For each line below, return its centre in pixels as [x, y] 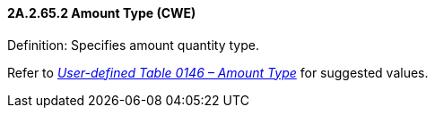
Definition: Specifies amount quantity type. [133, 45]
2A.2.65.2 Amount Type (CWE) [102, 13]
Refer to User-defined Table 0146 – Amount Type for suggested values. [218, 72]
